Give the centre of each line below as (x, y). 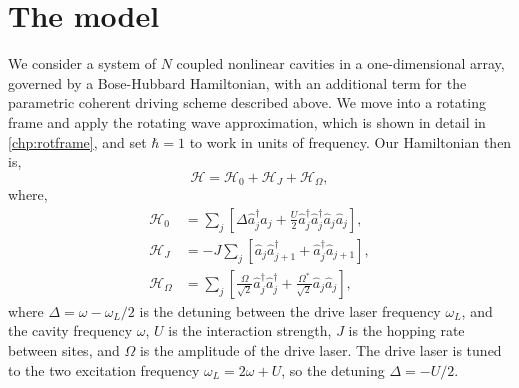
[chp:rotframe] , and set (77, 141)
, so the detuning (333, 369)
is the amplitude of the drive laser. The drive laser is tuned (320, 350)
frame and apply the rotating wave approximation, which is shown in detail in (247, 121)
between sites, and (64, 350)
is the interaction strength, (250, 330)
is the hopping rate (406, 330)
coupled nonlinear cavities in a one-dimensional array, (340, 63)
